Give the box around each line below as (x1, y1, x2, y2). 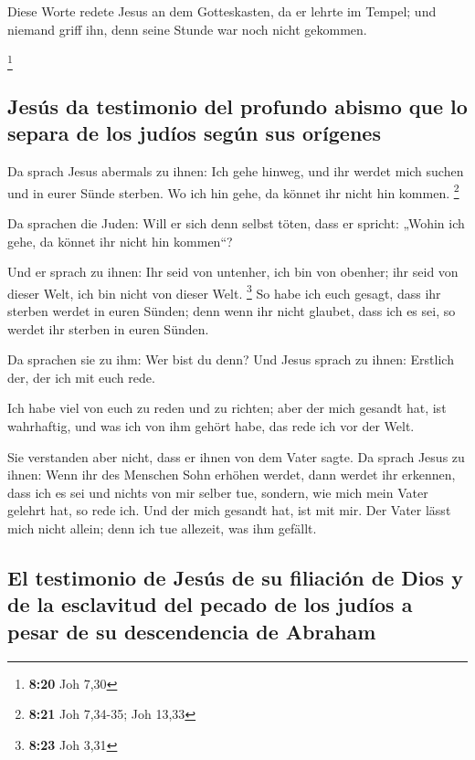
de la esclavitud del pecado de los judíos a (7, 590, 413, 618)
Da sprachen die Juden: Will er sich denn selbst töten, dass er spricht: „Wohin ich (7, 213, 465, 232)
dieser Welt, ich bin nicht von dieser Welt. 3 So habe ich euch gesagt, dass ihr (7, 280, 441, 302)
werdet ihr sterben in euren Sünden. (7, 319, 209, 338)
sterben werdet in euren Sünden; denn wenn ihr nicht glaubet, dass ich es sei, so (7, 301, 456, 320)
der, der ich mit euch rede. (7, 367, 155, 386)
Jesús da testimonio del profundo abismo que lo (7, 91, 468, 120)
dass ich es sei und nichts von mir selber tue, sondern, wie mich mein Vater (7, 482, 428, 501)
